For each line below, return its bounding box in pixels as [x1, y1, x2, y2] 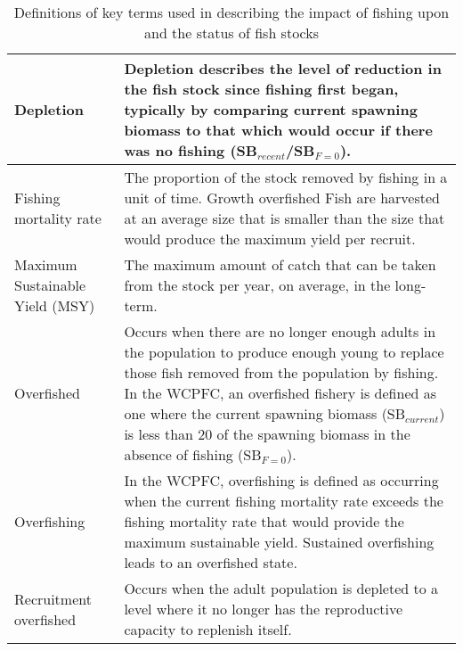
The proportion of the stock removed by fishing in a [124, 167, 448, 187]
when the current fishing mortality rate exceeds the [124, 490, 443, 511]
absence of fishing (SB [124, 444, 262, 465]
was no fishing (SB [124, 140, 257, 161]
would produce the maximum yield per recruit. [124, 228, 416, 249]
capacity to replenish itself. [124, 619, 292, 639]
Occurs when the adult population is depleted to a [124, 578, 439, 598]
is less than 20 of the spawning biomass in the [124, 424, 410, 444]
